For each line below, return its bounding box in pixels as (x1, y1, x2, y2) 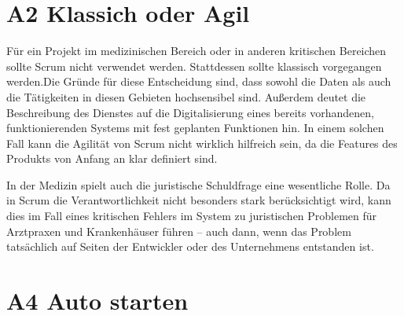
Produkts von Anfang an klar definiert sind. (6, 150, 218, 167)
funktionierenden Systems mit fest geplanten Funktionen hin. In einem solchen (6, 119, 384, 136)
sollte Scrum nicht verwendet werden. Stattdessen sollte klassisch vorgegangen (6, 57, 382, 74)
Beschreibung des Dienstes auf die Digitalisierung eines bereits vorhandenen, (6, 104, 374, 120)
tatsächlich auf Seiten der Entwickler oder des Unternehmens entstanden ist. (6, 238, 374, 255)
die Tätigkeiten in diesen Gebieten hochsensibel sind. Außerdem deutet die (6, 88, 366, 105)
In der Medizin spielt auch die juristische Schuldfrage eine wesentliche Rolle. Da (6, 176, 391, 193)
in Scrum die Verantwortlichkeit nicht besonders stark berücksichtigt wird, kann (6, 192, 391, 208)
